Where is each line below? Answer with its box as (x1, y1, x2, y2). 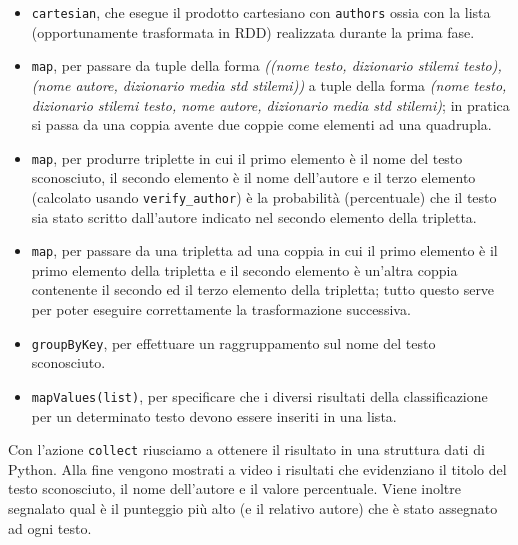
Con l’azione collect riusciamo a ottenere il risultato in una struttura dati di (8, 439, 485, 460)
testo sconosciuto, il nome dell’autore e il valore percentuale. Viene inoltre (8, 478, 462, 499)
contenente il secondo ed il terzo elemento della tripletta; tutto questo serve (31, 279, 495, 300)
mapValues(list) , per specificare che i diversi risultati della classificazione (31, 385, 488, 406)
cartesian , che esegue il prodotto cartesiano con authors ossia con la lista (31, 2, 491, 22)
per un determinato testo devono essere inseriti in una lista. (31, 405, 397, 426)
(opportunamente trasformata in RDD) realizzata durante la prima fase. (31, 21, 475, 42)
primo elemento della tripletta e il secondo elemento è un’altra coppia (31, 259, 458, 280)
